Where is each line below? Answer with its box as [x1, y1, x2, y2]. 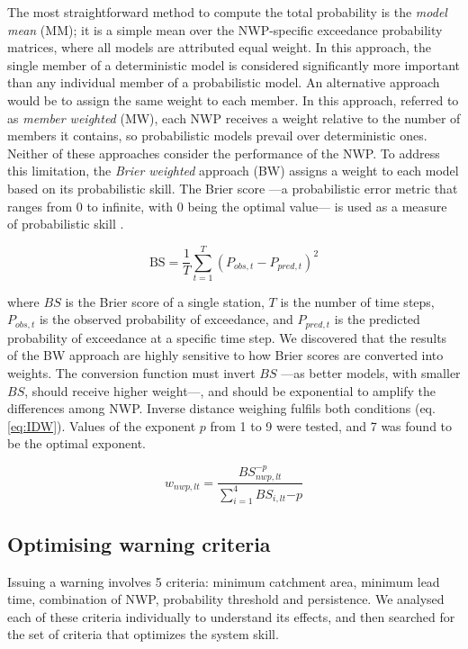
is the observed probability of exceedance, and [39, 310, 293, 329]
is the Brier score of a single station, [65, 292, 265, 311]
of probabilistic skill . [7, 214, 124, 233]
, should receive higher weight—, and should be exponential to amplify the [24, 381, 436, 400]
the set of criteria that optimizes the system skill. [7, 625, 279, 644]
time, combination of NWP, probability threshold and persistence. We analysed [7, 590, 445, 608]
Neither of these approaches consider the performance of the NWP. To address [7, 143, 440, 162]
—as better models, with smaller [281, 364, 461, 383]
